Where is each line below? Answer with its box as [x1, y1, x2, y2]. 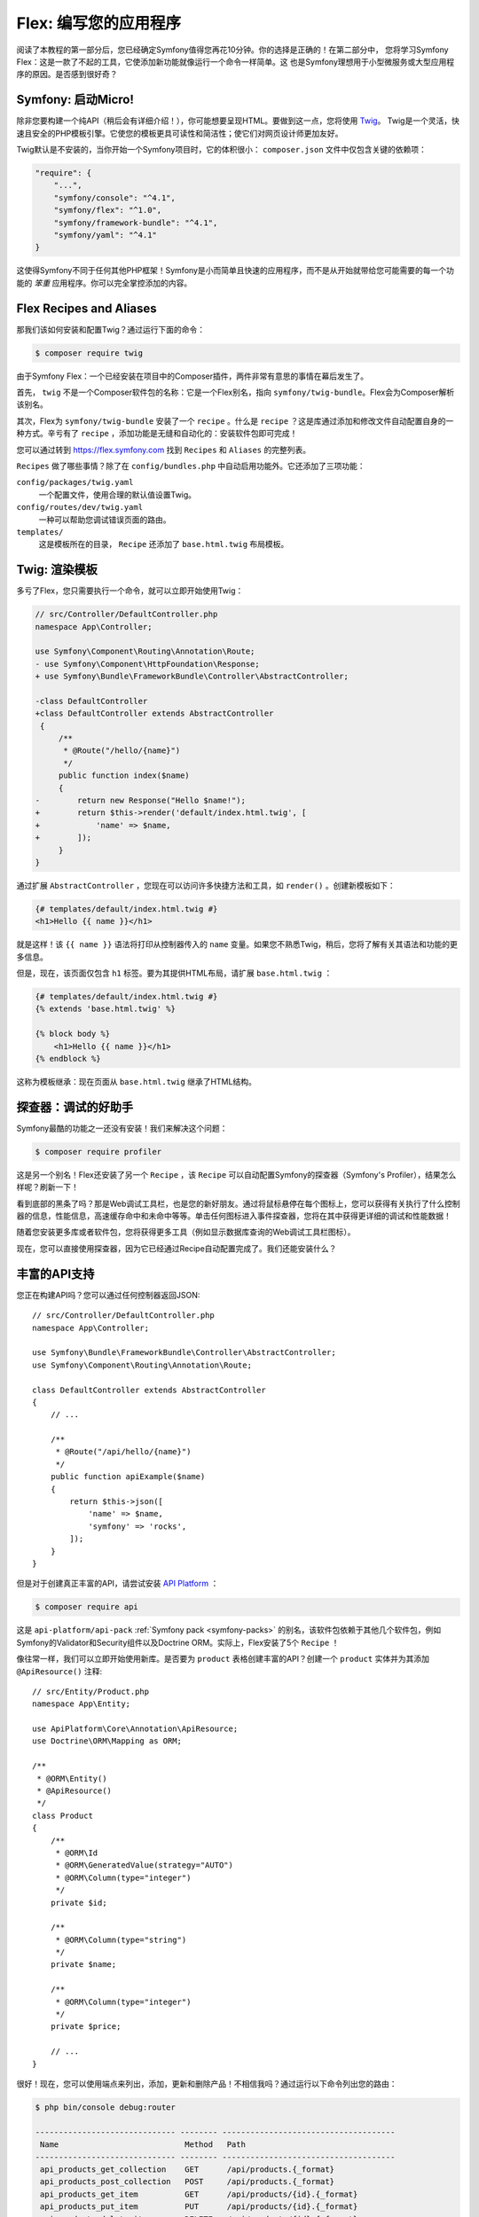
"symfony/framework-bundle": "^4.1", [53, 217, 218, 228]
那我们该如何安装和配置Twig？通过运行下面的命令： [16, 324, 206, 334]
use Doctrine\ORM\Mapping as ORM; [32, 1736, 182, 1746]
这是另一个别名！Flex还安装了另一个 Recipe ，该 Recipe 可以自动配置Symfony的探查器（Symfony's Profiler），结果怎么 [16, 1169, 457, 1179]
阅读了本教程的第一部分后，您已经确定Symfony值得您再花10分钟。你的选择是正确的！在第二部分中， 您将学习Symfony [16, 44, 449, 55]
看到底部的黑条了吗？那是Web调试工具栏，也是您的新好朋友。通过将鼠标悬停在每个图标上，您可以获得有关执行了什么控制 [16, 1198, 460, 1209]
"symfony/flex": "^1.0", [53, 205, 162, 215]
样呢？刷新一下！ [16, 1182, 79, 1193]
